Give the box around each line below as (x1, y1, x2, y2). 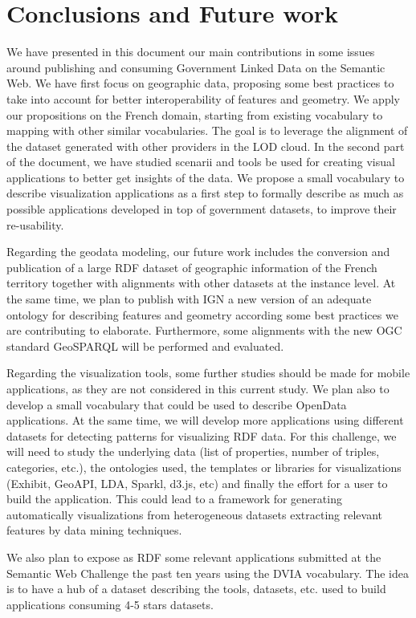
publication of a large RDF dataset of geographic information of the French (6, 258, 377, 275)
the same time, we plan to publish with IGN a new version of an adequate (6, 291, 372, 307)
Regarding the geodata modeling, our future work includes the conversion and (6, 243, 390, 260)
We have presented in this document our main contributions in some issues (6, 43, 375, 60)
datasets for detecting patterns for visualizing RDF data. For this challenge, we (6, 427, 397, 444)
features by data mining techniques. (6, 522, 182, 539)
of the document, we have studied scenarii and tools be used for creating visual (6, 153, 395, 170)
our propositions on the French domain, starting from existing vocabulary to (6, 106, 383, 123)
